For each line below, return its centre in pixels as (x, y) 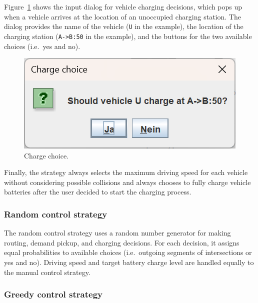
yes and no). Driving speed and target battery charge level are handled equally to (129, 262)
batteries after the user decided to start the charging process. (98, 192)
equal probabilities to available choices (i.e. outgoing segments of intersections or (128, 252)
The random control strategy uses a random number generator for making (117, 233)
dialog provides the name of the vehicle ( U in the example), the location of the (124, 26)
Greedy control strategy (53, 294)
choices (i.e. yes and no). (42, 46)
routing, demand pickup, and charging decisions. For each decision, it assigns (122, 242)
